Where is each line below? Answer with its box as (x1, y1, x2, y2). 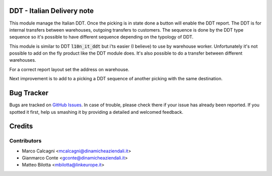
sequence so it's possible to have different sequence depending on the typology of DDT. (9, 34, 194, 40)
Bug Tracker (9, 89, 49, 97)
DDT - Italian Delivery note (9, 7, 94, 15)
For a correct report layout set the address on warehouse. (9, 66, 129, 72)
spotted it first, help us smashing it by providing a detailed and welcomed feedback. (9, 109, 183, 115)
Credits (9, 122, 33, 130)
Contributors (9, 137, 42, 144)
